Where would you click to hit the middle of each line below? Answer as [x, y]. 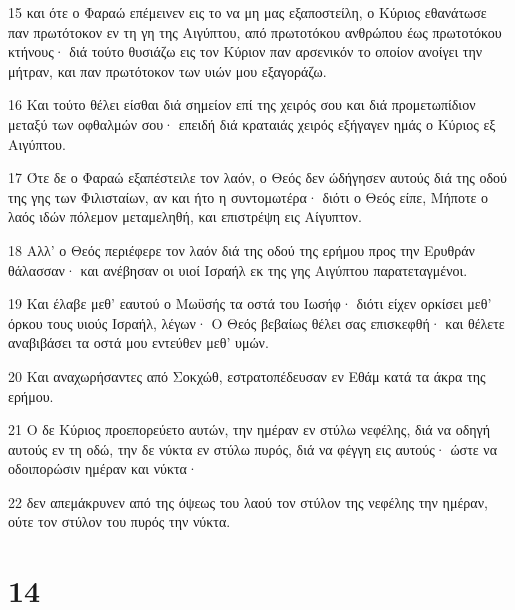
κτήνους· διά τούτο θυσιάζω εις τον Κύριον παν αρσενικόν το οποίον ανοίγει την [245, 51]
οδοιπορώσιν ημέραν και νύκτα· [103, 468]
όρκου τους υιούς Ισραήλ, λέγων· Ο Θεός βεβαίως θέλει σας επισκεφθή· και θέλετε [256, 322]
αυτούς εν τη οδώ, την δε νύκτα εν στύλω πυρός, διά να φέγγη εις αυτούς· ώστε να [252, 448]
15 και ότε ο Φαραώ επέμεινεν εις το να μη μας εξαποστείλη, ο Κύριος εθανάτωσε [247, 12]
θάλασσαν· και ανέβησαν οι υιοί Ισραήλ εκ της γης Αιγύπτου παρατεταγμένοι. [238, 269]
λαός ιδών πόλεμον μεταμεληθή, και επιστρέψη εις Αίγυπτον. [185, 216]
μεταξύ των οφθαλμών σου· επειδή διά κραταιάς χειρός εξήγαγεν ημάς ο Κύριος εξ [252, 123]
